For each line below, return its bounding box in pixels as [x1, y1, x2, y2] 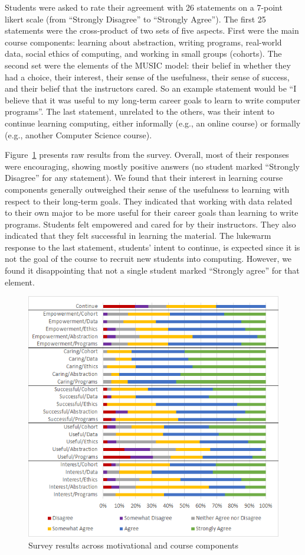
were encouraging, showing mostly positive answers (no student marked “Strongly [5, 160, 300, 172]
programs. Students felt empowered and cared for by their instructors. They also [5, 218, 296, 230]
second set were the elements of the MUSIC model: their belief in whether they [5, 59, 291, 71]
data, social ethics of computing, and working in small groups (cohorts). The [5, 47, 282, 60]
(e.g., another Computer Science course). [5, 128, 152, 141]
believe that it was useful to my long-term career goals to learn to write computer [5, 93, 300, 106]
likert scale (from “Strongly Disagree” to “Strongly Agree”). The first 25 [5, 12, 266, 25]
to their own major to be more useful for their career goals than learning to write [5, 206, 299, 219]
